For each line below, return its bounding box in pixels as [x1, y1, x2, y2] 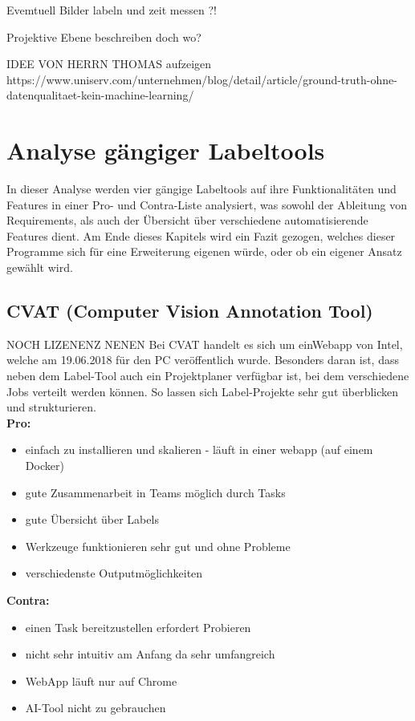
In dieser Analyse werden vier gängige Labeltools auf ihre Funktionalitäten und [6, 180, 397, 197]
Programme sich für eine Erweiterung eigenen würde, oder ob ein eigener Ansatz [6, 243, 402, 260]
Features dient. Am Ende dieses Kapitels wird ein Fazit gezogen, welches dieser [6, 227, 396, 244]
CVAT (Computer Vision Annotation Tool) [6, 298, 373, 323]
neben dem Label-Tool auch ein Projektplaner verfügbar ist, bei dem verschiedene [6, 367, 409, 384]
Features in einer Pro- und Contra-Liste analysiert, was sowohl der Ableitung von [6, 196, 407, 213]
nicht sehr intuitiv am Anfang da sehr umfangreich [25, 646, 275, 662]
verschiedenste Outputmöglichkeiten [25, 565, 203, 581]
